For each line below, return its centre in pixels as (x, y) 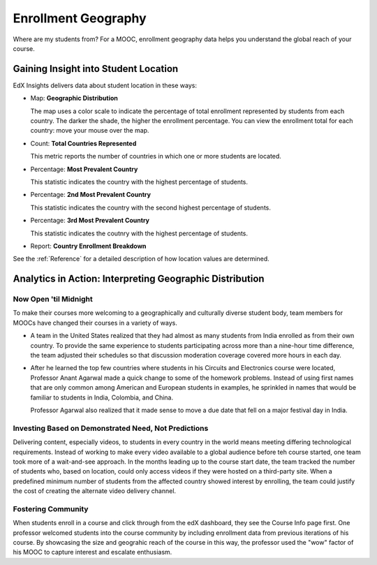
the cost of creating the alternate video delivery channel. (95, 491)
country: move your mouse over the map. (90, 131)
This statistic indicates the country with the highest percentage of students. (139, 182)
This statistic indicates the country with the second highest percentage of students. (151, 207)
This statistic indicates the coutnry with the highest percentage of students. (139, 233)
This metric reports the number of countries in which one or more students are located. (156, 156)
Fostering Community (51, 508)
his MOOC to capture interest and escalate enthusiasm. (93, 552)
